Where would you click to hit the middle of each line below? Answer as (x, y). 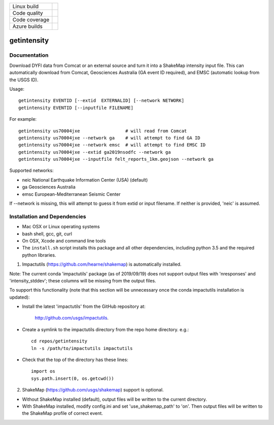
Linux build (26, 6)
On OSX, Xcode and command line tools (64, 240)
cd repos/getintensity (59, 341)
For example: (23, 119)
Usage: (17, 89)
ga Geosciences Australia (49, 187)
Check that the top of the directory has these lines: (75, 360)
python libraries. (39, 255)
